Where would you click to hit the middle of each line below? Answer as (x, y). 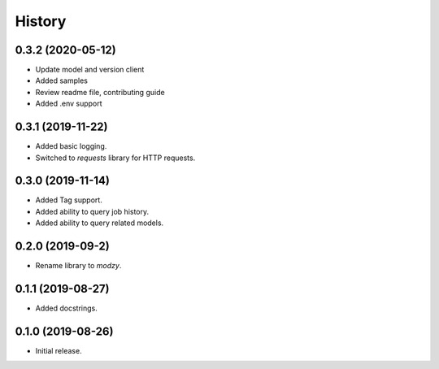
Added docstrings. (66, 308)
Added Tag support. (69, 200)
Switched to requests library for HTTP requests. (115, 158)
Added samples (62, 80)
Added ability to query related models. (100, 223)
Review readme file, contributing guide (100, 92)
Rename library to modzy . (78, 266)
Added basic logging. (71, 146)
